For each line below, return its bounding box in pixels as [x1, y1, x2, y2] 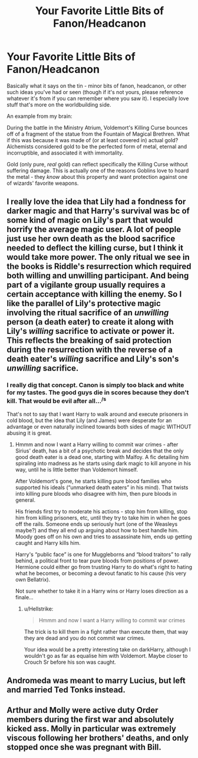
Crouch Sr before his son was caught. [24, 659, 117, 666]
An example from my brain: [6, 113, 72, 120]
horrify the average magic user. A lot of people [6, 224, 181, 235]
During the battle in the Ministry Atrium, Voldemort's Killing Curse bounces [6, 124, 188, 131]
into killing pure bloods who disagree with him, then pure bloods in [15, 490, 177, 497]
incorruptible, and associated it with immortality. [6, 149, 124, 156]
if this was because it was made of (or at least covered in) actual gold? [6, 136, 179, 143]
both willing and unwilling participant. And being [6, 271, 189, 281]
